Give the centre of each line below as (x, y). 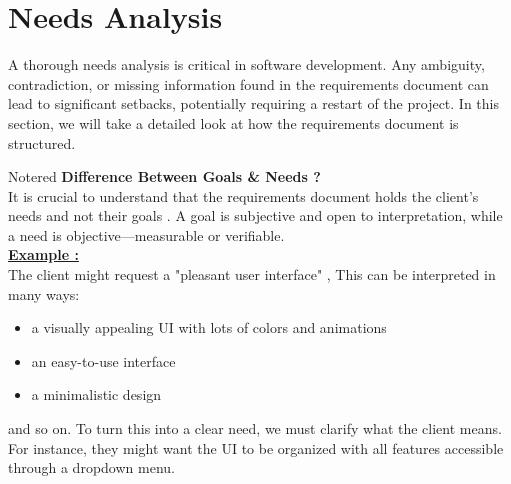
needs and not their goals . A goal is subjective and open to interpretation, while (255, 215)
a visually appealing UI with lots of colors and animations (209, 327)
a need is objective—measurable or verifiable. (146, 234)
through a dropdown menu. (91, 467)
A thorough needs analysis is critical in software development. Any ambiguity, (246, 64)
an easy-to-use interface (103, 360)
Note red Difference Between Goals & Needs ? (164, 176)
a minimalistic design (96, 394)
